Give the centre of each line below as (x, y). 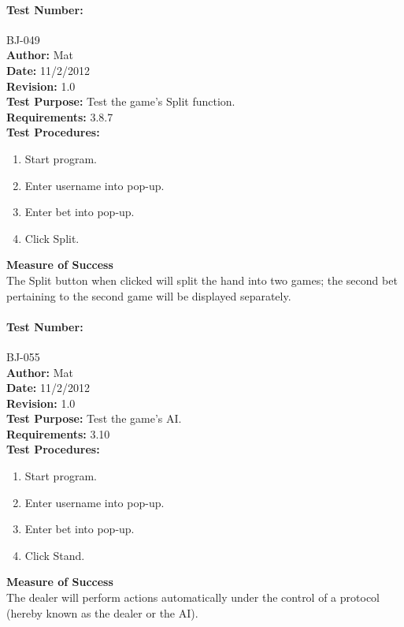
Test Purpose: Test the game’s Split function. (121, 101)
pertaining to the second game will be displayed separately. (149, 295)
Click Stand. (55, 555)
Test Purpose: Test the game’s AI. (94, 418)
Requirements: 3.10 (58, 433)
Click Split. (52, 238)
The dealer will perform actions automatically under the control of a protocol (193, 597)
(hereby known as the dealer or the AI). (102, 612)
